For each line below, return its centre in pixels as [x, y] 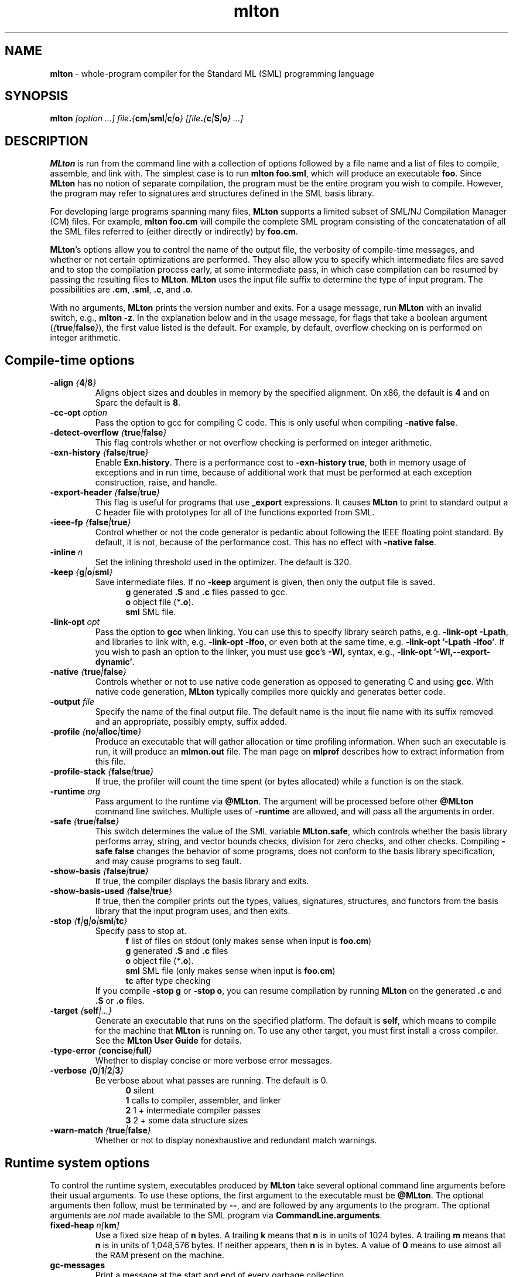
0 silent [140, 1091]
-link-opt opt [75, 622]
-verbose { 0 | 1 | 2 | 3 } [87, 1071]
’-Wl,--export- [462, 652]
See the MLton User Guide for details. [168, 1041]
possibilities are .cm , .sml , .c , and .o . [122, 290]
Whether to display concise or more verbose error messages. [213, 1061]
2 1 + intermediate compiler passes [193, 1110]
